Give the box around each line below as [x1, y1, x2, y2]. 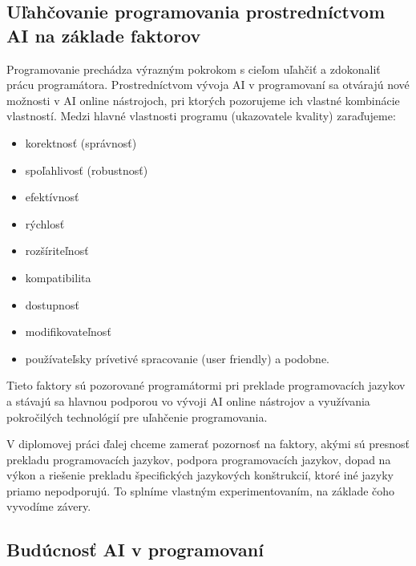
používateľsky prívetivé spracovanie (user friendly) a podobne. [25, 350, 329, 366]
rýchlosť [25, 215, 65, 232]
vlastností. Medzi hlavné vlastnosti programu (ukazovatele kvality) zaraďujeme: [6, 107, 396, 124]
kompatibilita [25, 269, 91, 285]
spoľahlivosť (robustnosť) [25, 161, 148, 178]
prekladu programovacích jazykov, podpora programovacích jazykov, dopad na [6, 451, 391, 467]
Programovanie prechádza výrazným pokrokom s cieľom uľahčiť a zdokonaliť [6, 60, 381, 77]
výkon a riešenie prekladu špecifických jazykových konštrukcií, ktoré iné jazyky [6, 467, 394, 483]
